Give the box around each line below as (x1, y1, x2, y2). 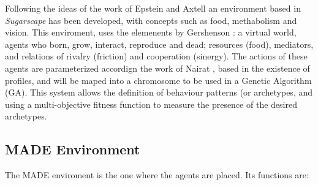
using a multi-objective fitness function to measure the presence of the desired (5, 97, 297, 110)
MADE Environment (5, 140, 140, 159)
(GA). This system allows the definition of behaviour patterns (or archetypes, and (5, 86, 313, 99)
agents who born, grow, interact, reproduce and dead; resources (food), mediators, (5, 37, 314, 50)
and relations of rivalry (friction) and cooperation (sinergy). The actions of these (5, 50, 308, 62)
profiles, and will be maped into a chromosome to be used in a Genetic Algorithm (5, 74, 312, 86)
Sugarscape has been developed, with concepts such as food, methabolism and (5, 13, 297, 26)
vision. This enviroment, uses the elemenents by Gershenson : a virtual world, (5, 26, 297, 39)
